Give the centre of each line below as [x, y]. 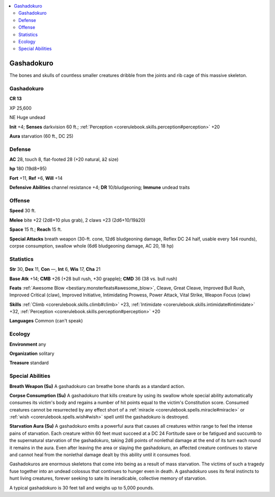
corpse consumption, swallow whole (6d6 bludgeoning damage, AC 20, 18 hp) [92, 246]
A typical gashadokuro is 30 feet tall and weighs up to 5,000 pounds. [82, 488]
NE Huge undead [28, 118]
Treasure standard [29, 363]
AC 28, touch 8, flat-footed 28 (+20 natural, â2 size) [64, 159]
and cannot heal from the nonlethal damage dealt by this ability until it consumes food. [100, 455]
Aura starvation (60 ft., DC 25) [42, 136]
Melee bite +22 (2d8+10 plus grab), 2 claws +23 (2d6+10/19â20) [77, 220]
